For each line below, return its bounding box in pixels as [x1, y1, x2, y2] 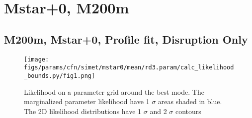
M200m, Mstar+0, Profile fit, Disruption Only [4, 31, 248, 47]
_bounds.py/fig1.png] [24, 72, 95, 79]
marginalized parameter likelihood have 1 [24, 96, 150, 107]
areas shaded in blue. [158, 96, 222, 107]
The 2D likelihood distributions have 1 [24, 106, 142, 116]
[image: [24, 56, 49, 63]
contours [175, 106, 201, 116]
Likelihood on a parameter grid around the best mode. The [24, 86, 204, 97]
